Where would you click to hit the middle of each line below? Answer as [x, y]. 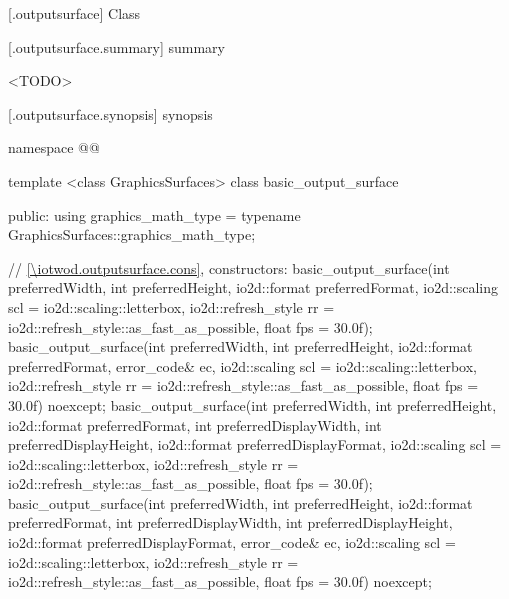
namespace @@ [54, 147]
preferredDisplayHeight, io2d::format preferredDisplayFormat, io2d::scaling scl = [255, 444]
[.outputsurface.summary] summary [116, 46]
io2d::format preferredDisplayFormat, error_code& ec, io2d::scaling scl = [232, 542]
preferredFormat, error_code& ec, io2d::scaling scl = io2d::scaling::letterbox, [242, 365]
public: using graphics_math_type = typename [154, 214]
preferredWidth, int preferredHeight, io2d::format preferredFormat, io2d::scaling [253, 287]
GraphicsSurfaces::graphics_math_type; [132, 234]
